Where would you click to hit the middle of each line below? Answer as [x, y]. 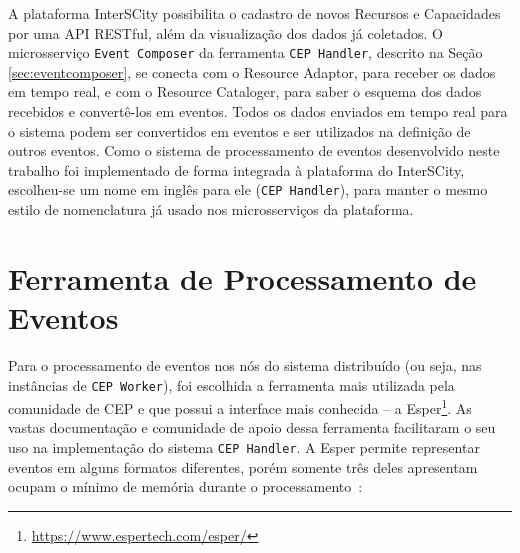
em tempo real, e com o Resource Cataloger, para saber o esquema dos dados [245, 91]
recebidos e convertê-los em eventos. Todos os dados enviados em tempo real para [258, 111]
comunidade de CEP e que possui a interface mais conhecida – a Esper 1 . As [240, 406]
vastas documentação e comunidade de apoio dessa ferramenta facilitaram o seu [252, 427]
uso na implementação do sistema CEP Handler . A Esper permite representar [244, 447]
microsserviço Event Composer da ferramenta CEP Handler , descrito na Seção [245, 52]
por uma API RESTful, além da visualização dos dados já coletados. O [225, 32]
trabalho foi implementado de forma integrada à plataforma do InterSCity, [236, 169]
